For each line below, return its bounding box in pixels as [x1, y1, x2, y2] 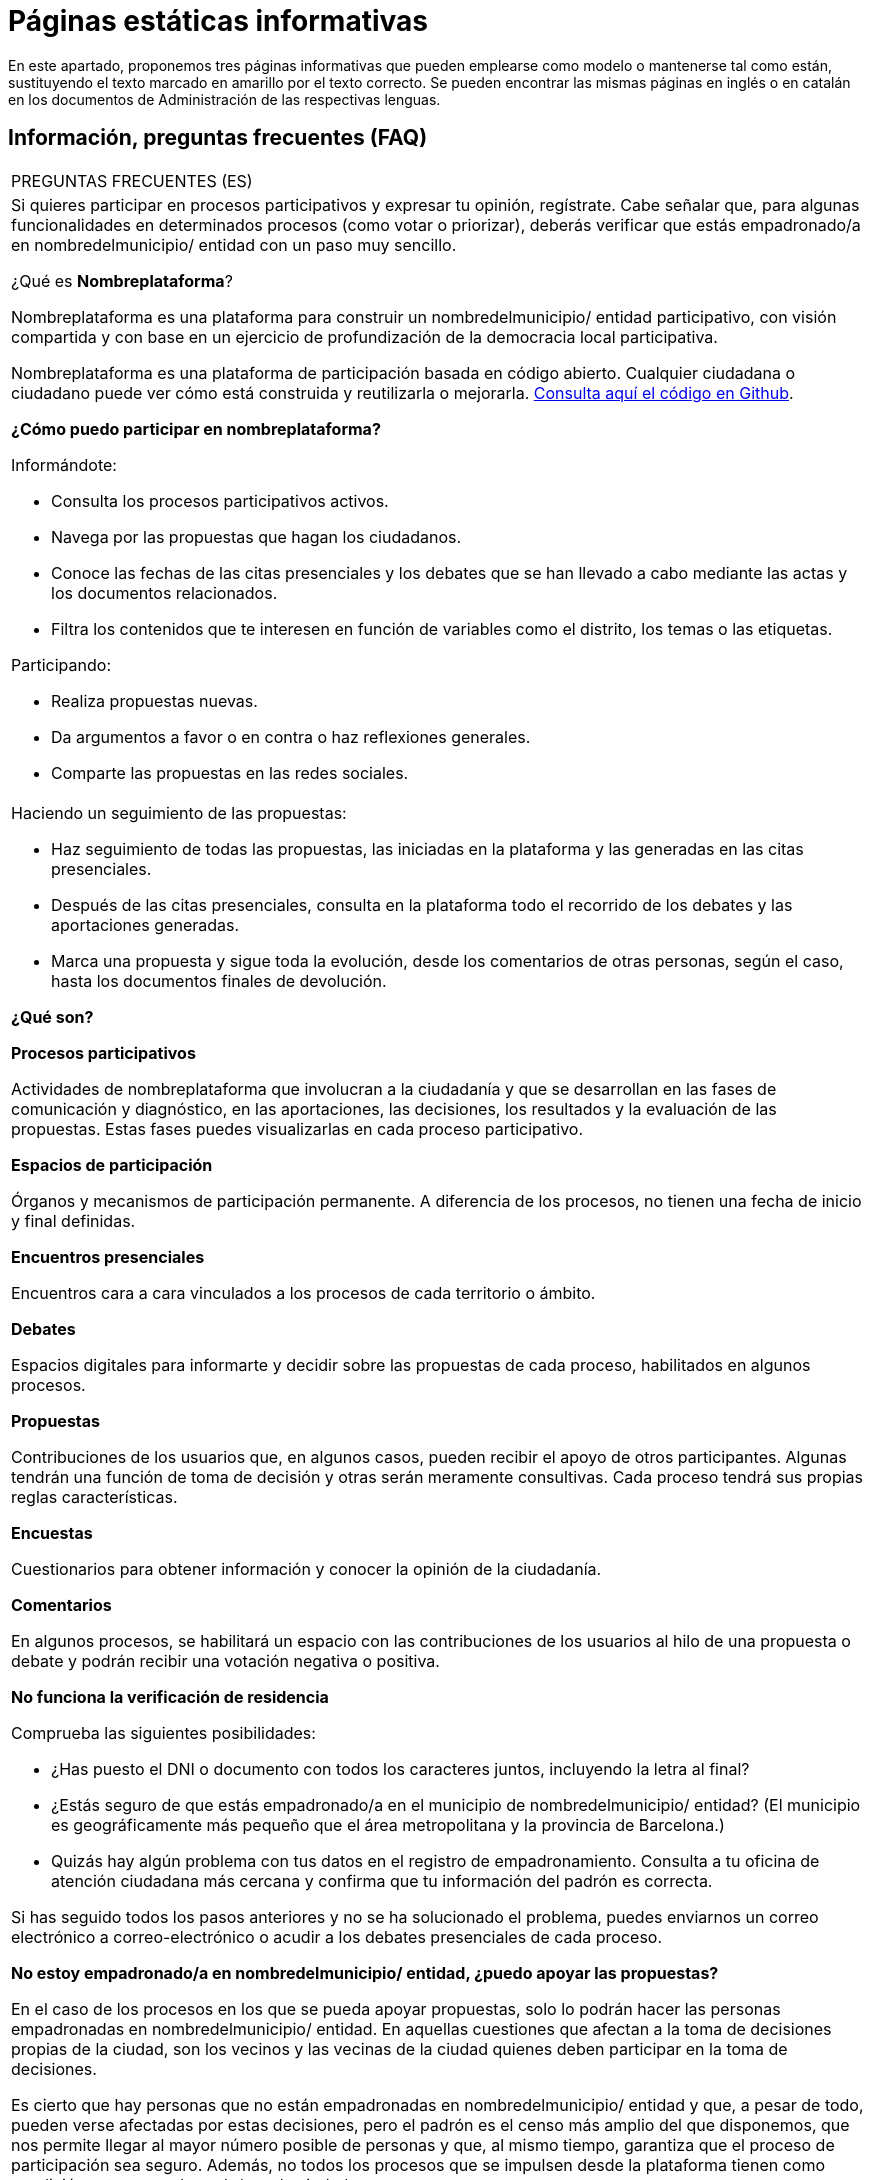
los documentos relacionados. [51, 582, 278, 603]
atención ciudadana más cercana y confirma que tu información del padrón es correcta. [51, 1870, 713, 1891]
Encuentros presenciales [11, 1246, 205, 1267]
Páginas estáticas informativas [8, 4, 428, 38]
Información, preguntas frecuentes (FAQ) [8, 125, 428, 151]
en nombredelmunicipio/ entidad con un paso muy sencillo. [11, 234, 457, 255]
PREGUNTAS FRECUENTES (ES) [11, 170, 253, 191]
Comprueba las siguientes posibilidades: [11, 1722, 316, 1743]
